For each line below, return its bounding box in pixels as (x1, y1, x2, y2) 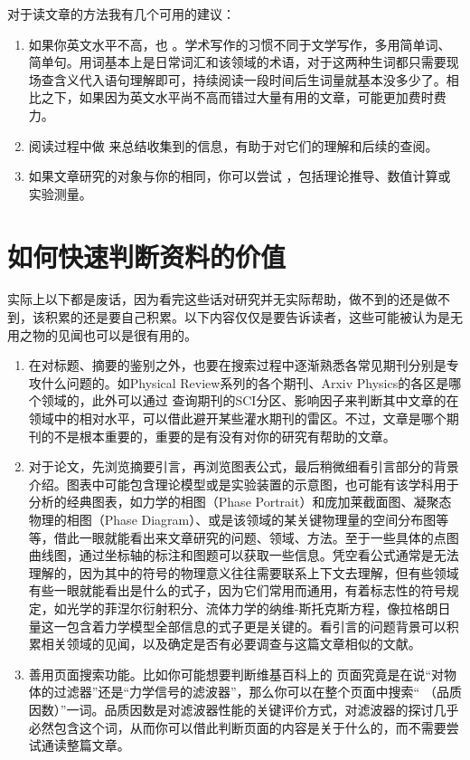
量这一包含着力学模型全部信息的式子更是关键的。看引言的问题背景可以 (28, 616, 446, 635)
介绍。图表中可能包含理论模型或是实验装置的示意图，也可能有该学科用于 (28, 474, 459, 493)
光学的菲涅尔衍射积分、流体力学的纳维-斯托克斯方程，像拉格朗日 (66, 598, 451, 617)
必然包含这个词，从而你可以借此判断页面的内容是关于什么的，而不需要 (28, 717, 446, 736)
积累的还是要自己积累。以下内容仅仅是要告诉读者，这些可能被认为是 (44, 308, 450, 327)
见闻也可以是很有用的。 (57, 325, 197, 344)
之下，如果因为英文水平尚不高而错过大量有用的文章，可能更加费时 (41, 88, 434, 107)
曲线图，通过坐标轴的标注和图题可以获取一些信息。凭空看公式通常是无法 (28, 546, 459, 565)
